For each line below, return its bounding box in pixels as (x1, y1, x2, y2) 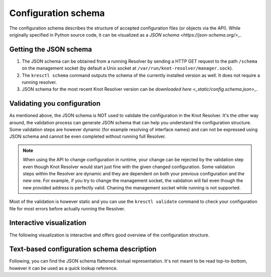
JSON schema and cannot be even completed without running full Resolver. (9, 133, 166, 140)
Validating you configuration (9, 99, 100, 108)
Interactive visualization (9, 218, 87, 227)
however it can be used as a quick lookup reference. (9, 265, 118, 271)
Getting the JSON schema (9, 45, 92, 54)
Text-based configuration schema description (9, 245, 157, 253)
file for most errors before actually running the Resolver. (9, 205, 125, 211)
